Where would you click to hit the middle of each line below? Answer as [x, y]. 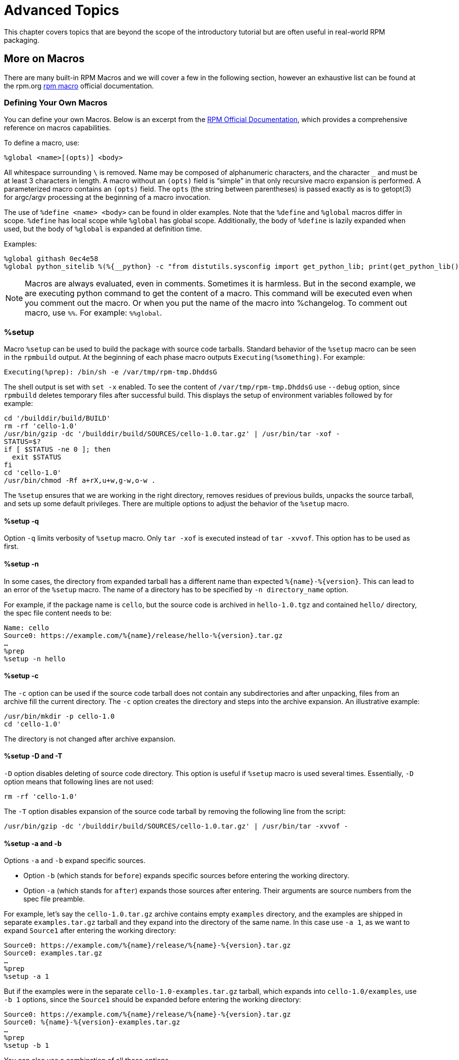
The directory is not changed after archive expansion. [90, 739]
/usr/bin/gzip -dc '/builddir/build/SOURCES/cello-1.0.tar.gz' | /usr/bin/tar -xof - [172, 434]
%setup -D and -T [33, 756]
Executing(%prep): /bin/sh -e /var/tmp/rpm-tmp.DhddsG [111, 372]
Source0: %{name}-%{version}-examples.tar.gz [92, 1022]
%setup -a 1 [26, 977]
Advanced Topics [62, 10]
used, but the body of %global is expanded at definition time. [103, 229]
